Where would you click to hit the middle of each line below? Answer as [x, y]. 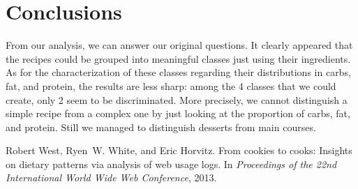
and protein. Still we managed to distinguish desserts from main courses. [161, 127]
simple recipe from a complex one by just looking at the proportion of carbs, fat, [178, 113]
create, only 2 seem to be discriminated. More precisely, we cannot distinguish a [177, 99]
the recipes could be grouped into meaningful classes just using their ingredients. [178, 58]
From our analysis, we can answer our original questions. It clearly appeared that [179, 45]
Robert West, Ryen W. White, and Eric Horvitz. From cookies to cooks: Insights [179, 150]
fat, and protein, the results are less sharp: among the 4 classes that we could [171, 85]
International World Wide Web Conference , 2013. [111, 177]
